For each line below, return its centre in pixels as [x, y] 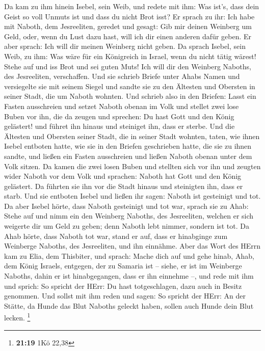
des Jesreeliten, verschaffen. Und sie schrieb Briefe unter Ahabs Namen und [122, 76]
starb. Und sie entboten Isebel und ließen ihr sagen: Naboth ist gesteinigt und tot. [132, 196]
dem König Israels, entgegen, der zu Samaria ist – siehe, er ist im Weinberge [123, 266]
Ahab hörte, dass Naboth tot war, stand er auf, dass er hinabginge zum [116, 236]
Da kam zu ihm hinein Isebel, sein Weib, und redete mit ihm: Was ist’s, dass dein [132, 6]
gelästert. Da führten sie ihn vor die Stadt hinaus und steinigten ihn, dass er [124, 186]
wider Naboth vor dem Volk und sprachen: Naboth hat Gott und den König [123, 176]
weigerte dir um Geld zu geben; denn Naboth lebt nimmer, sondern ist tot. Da [127, 226]
